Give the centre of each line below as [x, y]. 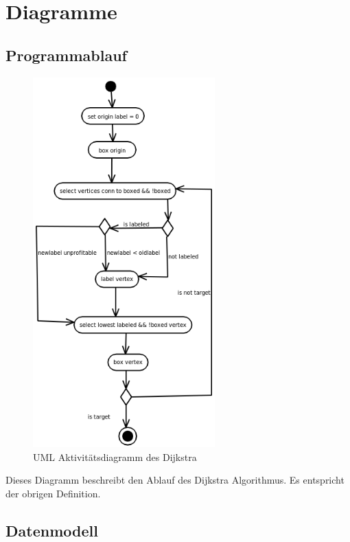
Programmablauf [66, 55]
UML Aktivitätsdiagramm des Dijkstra [115, 456]
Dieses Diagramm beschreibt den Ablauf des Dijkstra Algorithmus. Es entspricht [175, 480]
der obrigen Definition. [53, 494]
